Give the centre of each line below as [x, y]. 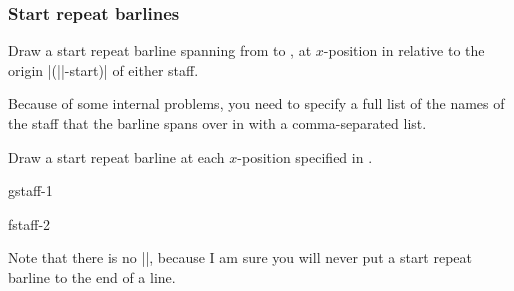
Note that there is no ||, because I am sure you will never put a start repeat [240, 257]
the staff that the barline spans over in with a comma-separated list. [217, 123]
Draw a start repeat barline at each [116, 156]
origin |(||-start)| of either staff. [103, 69]
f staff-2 [29, 223]
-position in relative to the [404, 50]
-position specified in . [305, 156]
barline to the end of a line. [92, 276]
